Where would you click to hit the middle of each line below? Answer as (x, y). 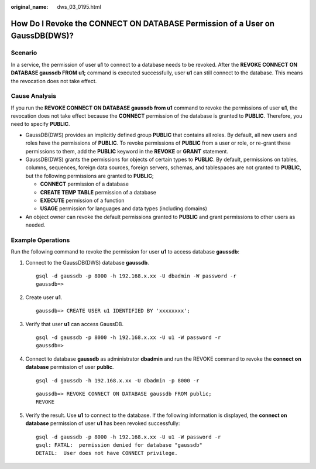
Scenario (24, 53)
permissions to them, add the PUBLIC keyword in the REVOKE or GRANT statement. (127, 151)
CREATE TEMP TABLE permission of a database (98, 192)
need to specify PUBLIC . (40, 124)
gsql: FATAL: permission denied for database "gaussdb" (119, 445)
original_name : (30, 7)
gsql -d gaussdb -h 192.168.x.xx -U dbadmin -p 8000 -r (118, 380)
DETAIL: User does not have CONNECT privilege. (107, 453)
